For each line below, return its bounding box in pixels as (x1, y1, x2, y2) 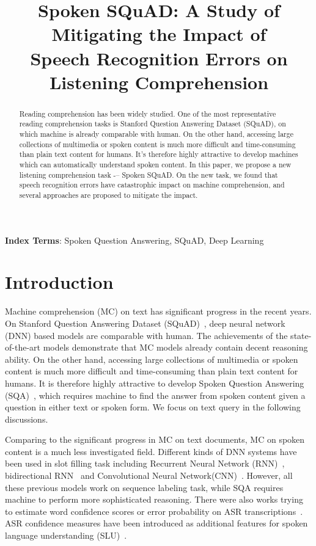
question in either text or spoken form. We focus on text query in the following (5, 401, 301, 413)
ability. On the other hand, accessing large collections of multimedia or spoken (5, 352, 298, 365)
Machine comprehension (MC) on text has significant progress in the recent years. (5, 305, 312, 318)
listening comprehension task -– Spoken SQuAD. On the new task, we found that (19, 169, 278, 180)
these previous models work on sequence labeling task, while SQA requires (5, 481, 284, 493)
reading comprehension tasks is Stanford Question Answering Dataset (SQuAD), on (19, 118, 286, 129)
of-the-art (5, 341, 40, 354)
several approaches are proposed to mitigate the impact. (19, 189, 198, 200)
